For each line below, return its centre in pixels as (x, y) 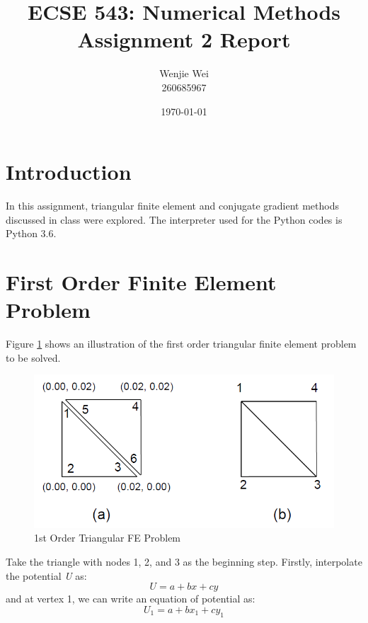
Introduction (69, 172)
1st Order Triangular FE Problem (108, 538)
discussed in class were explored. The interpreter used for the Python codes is (174, 219)
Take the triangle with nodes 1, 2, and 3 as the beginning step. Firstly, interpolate (184, 561)
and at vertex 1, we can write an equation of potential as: (131, 599)
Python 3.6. (31, 233)
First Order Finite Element (141, 282)
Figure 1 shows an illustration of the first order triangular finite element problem (181, 344)
